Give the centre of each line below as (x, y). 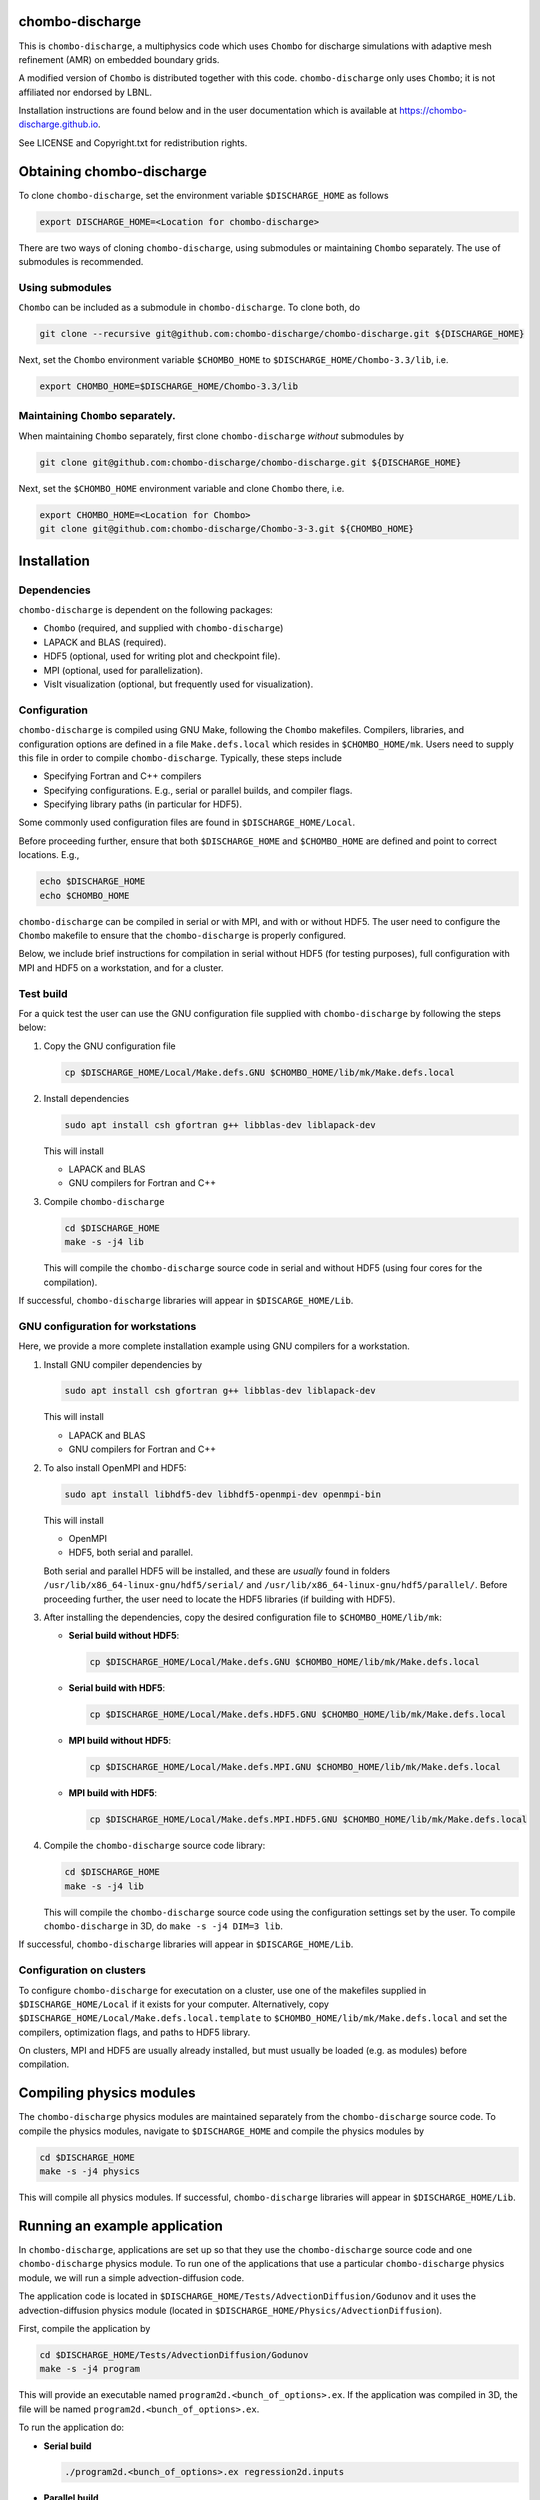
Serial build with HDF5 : (116, 1688)
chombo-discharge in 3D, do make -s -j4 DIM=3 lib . (163, 1926)
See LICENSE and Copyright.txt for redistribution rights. (133, 142)
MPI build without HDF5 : (120, 1741)
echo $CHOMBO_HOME (84, 895)
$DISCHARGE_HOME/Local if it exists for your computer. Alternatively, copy (174, 2004)
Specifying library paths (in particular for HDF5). (142, 804)
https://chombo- (432, 111)
